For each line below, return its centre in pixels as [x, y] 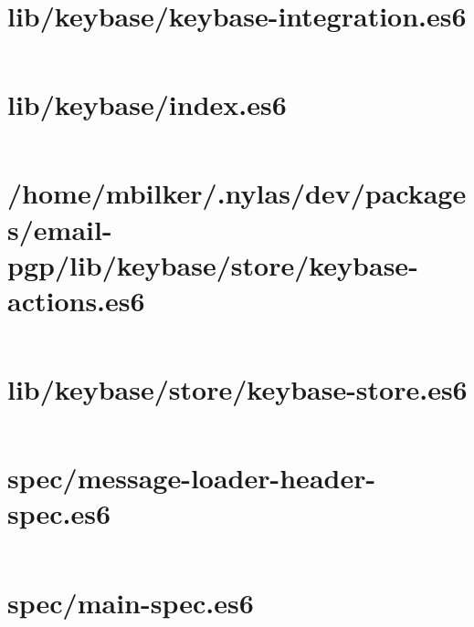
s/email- [60, 229]
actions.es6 [76, 300]
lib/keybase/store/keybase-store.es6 [237, 389]
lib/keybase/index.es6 [147, 104]
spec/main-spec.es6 [131, 602]
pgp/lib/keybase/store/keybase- [213, 264]
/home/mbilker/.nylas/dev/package [237, 193]
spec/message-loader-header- [192, 478]
